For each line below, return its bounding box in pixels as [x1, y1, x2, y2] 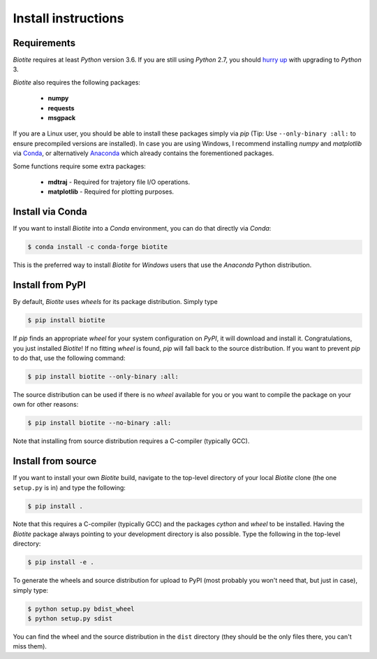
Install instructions [13, 10, 124, 26]
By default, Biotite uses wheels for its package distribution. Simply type [13, 298, 218, 306]
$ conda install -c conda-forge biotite [27, 243, 168, 251]
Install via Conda [13, 206, 87, 218]
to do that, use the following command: [13, 354, 126, 362]
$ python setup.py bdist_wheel [27, 604, 135, 613]
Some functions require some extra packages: [13, 161, 146, 171]
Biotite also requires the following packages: [13, 78, 141, 87]
